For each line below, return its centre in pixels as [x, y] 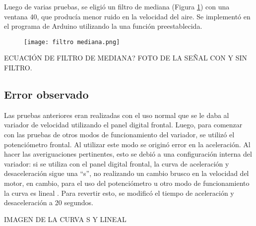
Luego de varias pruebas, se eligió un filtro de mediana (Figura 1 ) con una [117, 6]
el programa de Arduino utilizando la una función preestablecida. [103, 26]
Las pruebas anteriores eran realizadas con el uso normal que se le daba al [117, 115]
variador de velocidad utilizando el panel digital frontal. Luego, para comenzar [123, 125]
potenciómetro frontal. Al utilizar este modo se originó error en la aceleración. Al [127, 144]
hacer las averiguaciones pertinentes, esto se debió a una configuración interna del [128, 154]
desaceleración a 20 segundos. [49, 202]
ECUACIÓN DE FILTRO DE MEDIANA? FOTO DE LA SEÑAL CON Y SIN [126, 58]
